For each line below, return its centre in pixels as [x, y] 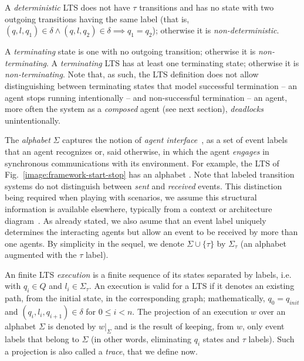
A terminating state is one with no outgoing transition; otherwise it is [130, 51]
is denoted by [72, 326]
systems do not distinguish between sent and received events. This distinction [143, 185]
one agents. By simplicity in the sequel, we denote [94, 243]
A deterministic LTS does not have [67, 7]
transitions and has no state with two [207, 7]
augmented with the [41, 255]
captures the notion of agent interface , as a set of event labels [175, 140]
